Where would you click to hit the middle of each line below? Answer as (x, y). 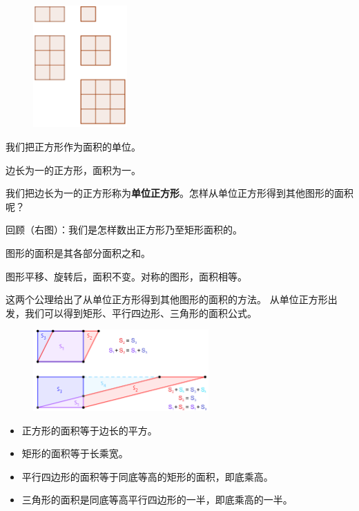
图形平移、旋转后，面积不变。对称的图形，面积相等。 (126, 276)
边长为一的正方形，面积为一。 (73, 170)
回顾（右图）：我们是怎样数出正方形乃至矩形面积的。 (124, 230)
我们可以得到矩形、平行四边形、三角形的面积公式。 (140, 312)
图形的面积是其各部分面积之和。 (78, 252)
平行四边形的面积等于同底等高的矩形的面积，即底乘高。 (147, 476)
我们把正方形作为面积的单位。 (73, 146)
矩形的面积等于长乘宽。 (75, 453)
